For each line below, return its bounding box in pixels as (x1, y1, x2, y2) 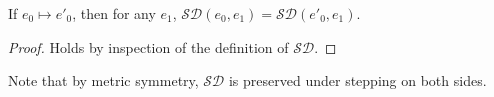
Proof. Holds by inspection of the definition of (8, 36, 289, 57)
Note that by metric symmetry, (8, 70, 199, 91)
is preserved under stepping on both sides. (228, 70, 487, 91)
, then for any (72, 3, 156, 23)
